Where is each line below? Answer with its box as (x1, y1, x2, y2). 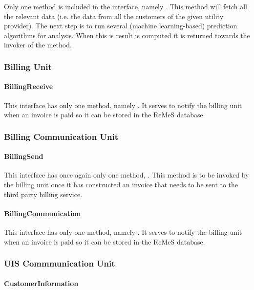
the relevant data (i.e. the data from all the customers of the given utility (4, 11, 224, 21)
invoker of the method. (4, 40, 72, 50)
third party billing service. (4, 189, 83, 199)
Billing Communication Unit (4, 130, 118, 142)
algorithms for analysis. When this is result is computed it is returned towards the (4, 30, 250, 40)
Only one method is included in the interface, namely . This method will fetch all (4, 1, 247, 11)
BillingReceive (4, 81, 53, 91)
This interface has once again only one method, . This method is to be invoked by (4, 170, 249, 180)
